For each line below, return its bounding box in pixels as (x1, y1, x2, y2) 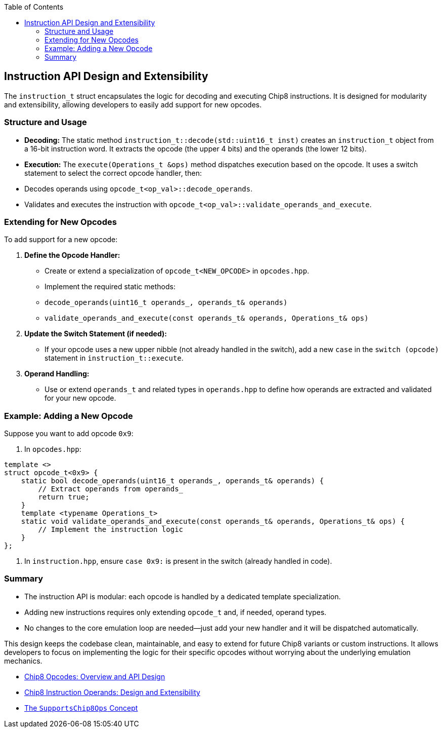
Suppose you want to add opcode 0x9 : (4, 429, 134, 438)
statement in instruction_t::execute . (45, 354, 184, 363)
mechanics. (4, 656, 42, 665)
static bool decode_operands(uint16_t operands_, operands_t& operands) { (21, 477, 324, 485)
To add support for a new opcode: (4, 235, 118, 244)
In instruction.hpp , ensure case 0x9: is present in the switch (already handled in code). (24, 557, 332, 566)
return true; (38, 493, 90, 502)
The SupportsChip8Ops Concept (24, 703, 138, 712)
